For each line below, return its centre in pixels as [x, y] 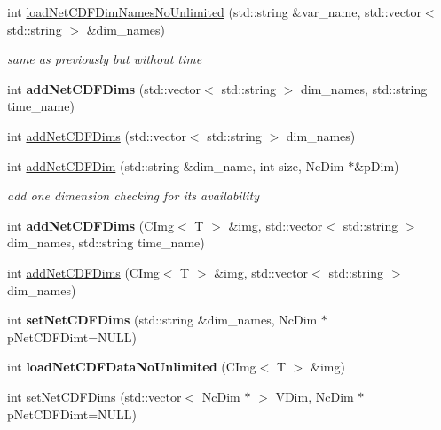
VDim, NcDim [315, 396]
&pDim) [377, 165]
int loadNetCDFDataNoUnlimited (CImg [132, 367]
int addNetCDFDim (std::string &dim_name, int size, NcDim [176, 165]
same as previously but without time [105, 59]
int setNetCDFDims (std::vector [94, 396]
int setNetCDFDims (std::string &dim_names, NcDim [162, 320]
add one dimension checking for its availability [133, 195]
